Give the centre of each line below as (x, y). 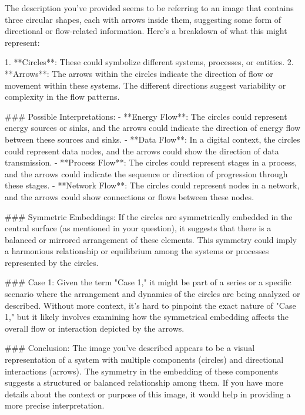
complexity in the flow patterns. (62, 97)
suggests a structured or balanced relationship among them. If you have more (144, 382)
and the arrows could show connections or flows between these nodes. (130, 196)
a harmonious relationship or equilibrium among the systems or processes (137, 251)
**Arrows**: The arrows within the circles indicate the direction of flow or (139, 73)
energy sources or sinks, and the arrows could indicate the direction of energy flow (153, 128)
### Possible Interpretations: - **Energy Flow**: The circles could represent (146, 116)
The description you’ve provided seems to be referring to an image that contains (149, 8)
